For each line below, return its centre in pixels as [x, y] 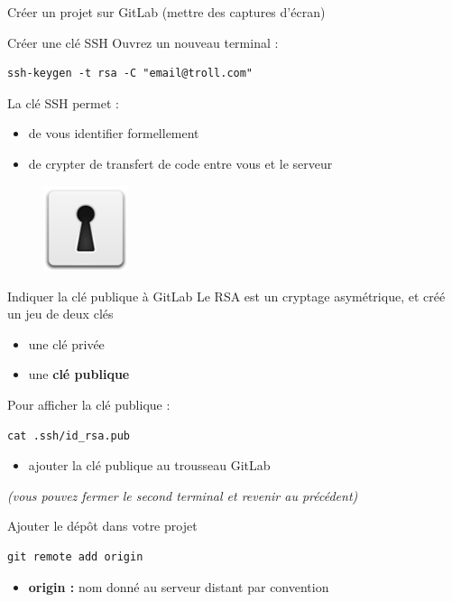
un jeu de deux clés [60, 314]
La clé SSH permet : [63, 102]
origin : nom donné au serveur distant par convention [179, 586]
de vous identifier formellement [114, 133]
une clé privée [66, 343]
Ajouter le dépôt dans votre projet [102, 526]
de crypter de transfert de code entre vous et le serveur [180, 163]
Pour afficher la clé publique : [89, 405]
